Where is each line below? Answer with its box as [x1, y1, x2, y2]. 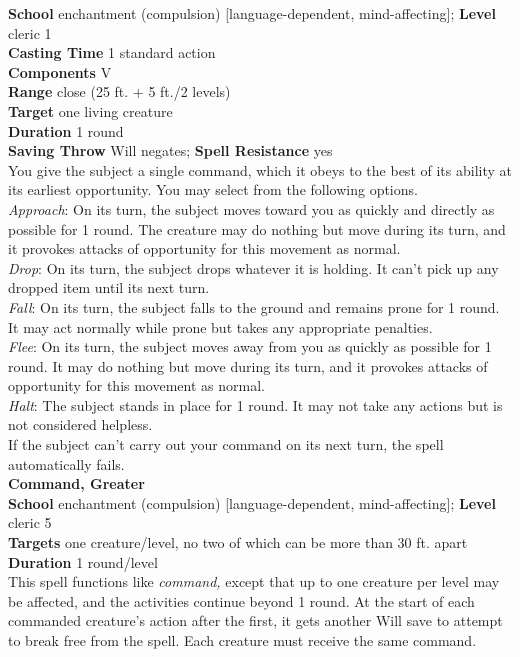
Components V [8, 61, 112, 82]
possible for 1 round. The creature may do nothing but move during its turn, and [8, 218, 506, 239]
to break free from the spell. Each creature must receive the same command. [8, 630, 477, 650]
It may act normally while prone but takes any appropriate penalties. [8, 316, 433, 337]
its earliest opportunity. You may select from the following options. [8, 179, 418, 200]
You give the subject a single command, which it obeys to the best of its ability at [8, 159, 512, 180]
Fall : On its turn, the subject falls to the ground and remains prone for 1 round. [8, 296, 500, 317]
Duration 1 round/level [8, 551, 158, 572]
